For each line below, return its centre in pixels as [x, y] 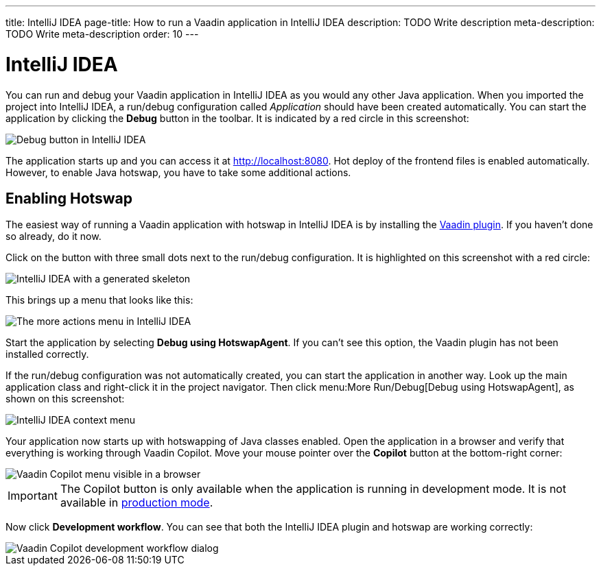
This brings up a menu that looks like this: [99, 300]
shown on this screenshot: [65, 399]
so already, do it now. [54, 236]
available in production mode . [137, 503]
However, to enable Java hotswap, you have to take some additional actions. [178, 172]
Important [33, 496]
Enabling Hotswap [69, 198]
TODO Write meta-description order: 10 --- [102, 34]
